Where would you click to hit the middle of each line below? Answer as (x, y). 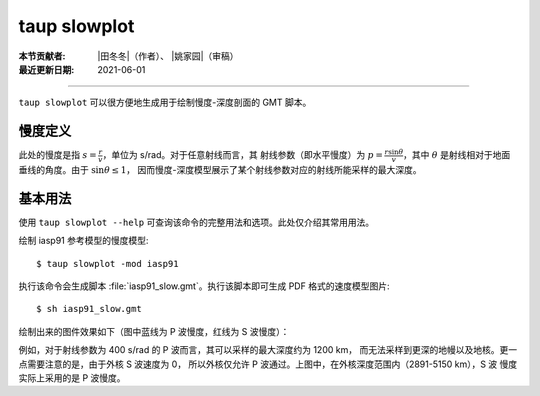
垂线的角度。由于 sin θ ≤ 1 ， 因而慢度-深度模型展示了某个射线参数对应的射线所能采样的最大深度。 (220, 169)
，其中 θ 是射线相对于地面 (457, 155)
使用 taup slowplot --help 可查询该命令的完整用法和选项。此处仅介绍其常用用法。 (196, 222)
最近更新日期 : (46, 69)
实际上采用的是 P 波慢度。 (72, 377)
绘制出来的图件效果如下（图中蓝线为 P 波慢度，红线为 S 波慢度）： (154, 331)
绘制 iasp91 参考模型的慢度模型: (83, 241)
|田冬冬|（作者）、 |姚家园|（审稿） (168, 56)
